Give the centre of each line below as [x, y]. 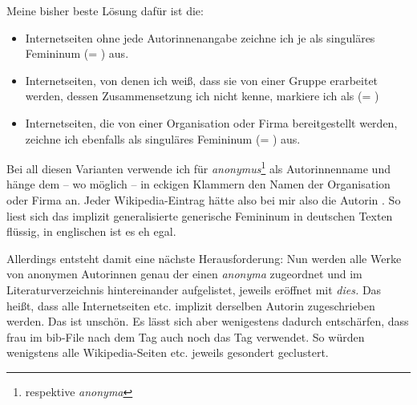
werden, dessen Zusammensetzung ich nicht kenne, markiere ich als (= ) [202, 96]
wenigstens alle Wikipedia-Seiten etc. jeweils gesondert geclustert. [168, 352]
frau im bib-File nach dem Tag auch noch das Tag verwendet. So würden [186, 336]
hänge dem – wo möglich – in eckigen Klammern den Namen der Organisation [198, 184]
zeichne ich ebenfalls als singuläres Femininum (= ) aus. [163, 138]
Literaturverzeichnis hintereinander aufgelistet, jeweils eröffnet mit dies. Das [194, 289]
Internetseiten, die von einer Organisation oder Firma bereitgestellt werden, [211, 122]
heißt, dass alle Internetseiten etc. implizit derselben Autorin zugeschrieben [191, 305]
